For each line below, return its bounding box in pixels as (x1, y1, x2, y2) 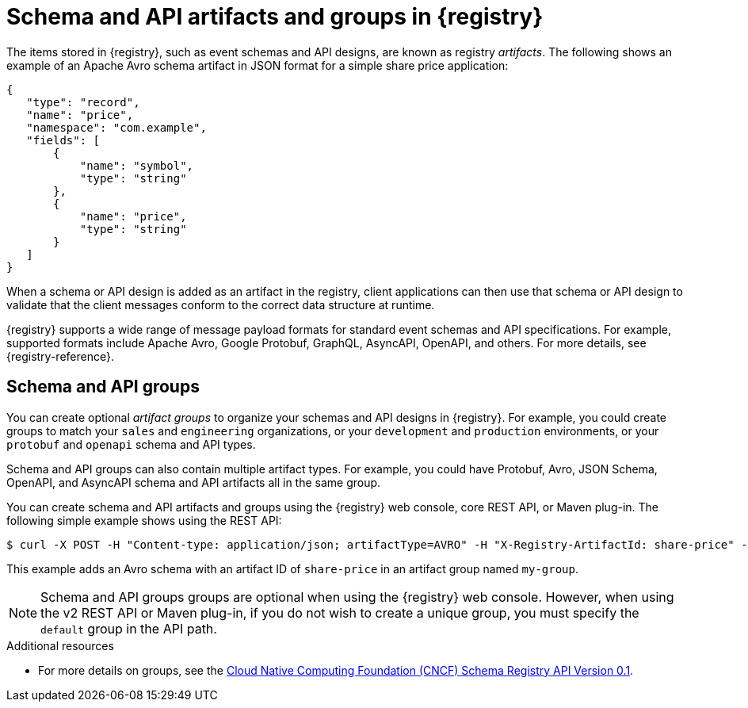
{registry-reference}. (6, 349, 114, 363)
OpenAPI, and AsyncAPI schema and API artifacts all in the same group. (6, 475, 381, 489)
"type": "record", (26, 95, 140, 109)
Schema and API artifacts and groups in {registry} (6, 3, 544, 30)
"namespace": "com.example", (26, 121, 207, 134)
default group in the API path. (40, 620, 217, 637)
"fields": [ (26, 133, 101, 147)
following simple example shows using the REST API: (6, 513, 282, 527)
